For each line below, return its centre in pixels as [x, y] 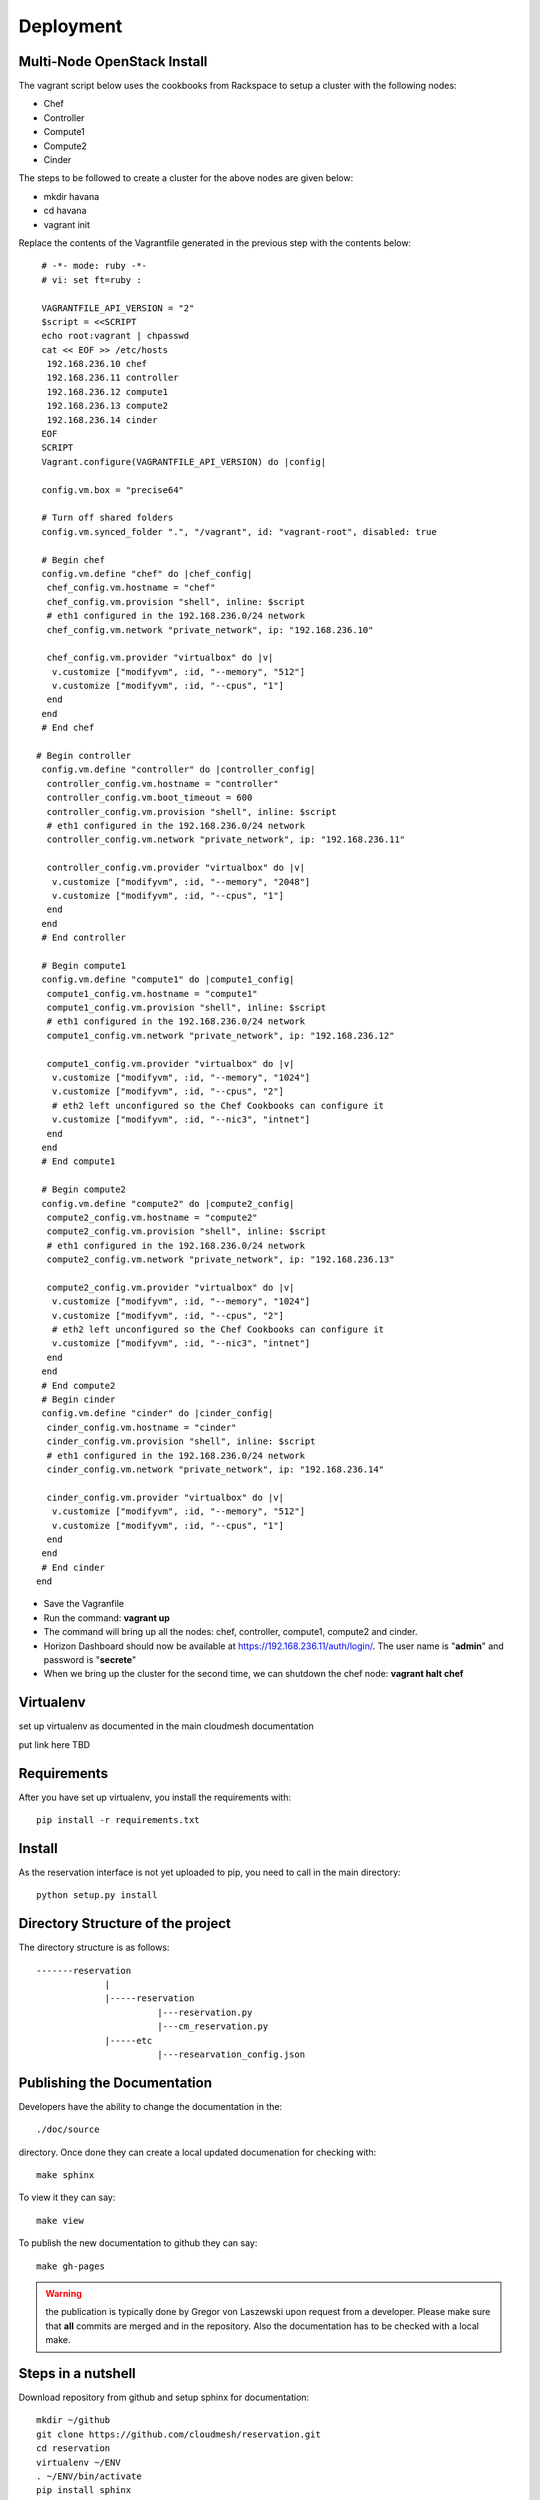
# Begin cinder [78, 1399]
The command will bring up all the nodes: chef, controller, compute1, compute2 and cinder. [230, 1632]
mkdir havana [71, 196]
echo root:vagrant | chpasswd [115, 336]
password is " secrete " [90, 1660]
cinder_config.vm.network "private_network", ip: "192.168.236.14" [215, 1469]
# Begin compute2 [84, 1189]
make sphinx [65, 2175]
